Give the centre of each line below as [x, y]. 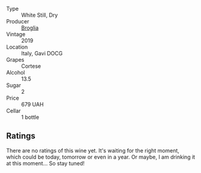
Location [17, 47]
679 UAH [32, 104]
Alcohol [16, 72]
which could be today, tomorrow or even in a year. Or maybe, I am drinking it [101, 157]
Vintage [16, 34]
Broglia [30, 28]
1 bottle [30, 117]
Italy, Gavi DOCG [42, 53]
